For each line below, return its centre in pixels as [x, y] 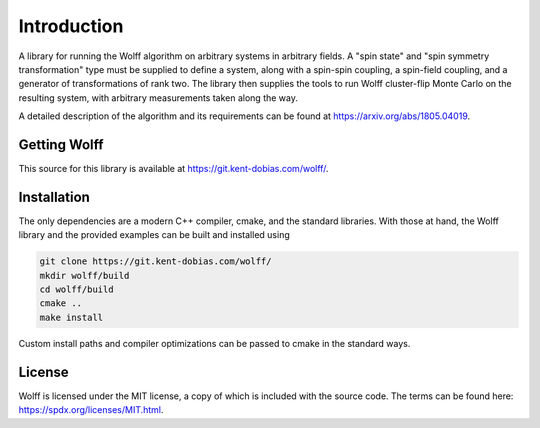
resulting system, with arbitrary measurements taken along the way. [158, 97]
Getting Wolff [61, 144]
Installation [54, 196]
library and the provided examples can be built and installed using [154, 235]
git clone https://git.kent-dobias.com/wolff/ [155, 261]
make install [71, 317]
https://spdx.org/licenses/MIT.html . [91, 410]
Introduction [71, 26]
